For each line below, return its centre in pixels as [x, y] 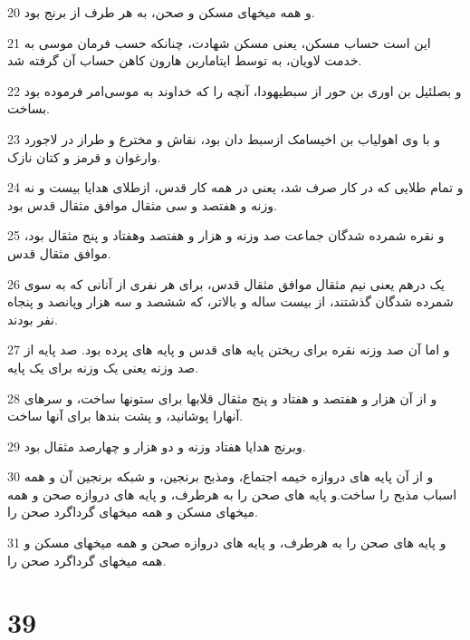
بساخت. [29, 108]
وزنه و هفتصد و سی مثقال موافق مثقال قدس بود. [142, 204]
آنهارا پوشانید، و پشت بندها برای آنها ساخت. [125, 416]
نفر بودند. [33, 319]
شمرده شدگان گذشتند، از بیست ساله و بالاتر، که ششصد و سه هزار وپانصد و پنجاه [230, 301]
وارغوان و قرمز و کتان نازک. [84, 156]
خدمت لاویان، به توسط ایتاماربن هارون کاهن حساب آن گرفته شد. [185, 60]
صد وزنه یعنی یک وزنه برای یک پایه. [103, 367]
